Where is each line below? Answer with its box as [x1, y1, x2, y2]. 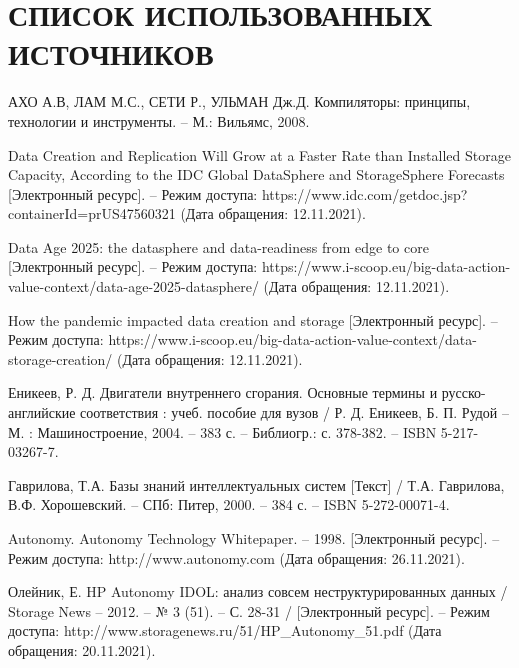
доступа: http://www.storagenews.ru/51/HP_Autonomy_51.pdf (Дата [8, 620, 442, 641]
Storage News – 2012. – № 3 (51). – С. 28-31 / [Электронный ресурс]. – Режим [8, 600, 490, 621]
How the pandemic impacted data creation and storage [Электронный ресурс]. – [8, 309, 498, 330]
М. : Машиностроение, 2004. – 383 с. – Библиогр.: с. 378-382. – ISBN [8, 421, 437, 442]
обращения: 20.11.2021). [8, 639, 156, 660]
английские [8, 402, 76, 423]
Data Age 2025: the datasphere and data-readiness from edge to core [8, 236, 429, 257]
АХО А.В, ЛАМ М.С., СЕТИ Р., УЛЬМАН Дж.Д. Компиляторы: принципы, [8, 91, 471, 112]
